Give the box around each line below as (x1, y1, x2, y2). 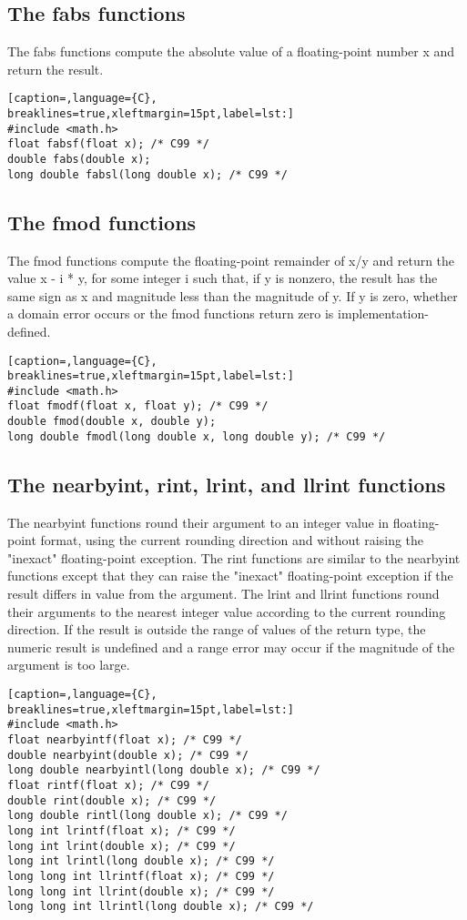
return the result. (7, 59, 104, 78)
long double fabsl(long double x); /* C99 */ (7, 167, 288, 181)
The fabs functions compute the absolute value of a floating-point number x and (7, 42, 455, 61)
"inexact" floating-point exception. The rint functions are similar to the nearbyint (7, 548, 461, 567)
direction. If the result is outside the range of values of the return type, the (7, 620, 426, 639)
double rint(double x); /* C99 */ (7, 794, 217, 807)
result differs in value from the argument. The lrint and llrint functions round (7, 584, 440, 603)
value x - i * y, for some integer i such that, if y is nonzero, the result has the (7, 268, 438, 288)
